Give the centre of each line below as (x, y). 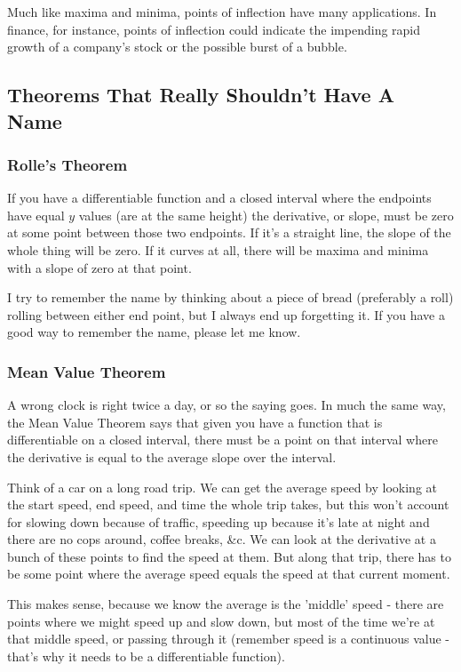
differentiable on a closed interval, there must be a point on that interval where (223, 440)
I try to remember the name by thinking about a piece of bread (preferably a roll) (230, 297)
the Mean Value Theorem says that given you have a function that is (195, 422)
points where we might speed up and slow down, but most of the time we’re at (221, 621)
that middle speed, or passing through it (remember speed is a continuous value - (228, 639)
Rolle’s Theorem (68, 164)
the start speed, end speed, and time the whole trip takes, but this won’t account (228, 504)
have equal (36, 215)
